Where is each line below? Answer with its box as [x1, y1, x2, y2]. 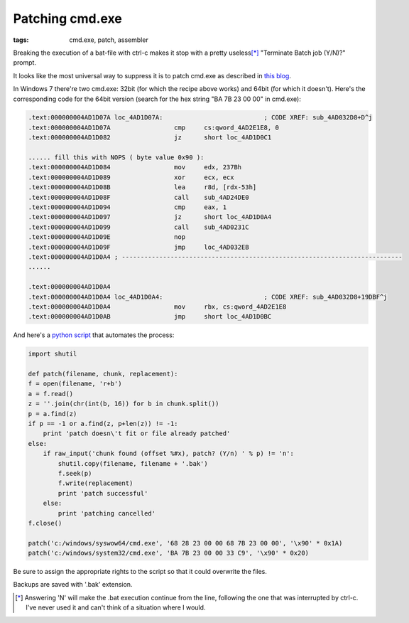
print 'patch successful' [58, 489, 148, 497]
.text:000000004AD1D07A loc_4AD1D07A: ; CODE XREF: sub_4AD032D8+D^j [28, 114, 373, 122]
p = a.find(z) [28, 410, 77, 417]
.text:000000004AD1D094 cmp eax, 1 [28, 203, 227, 211]
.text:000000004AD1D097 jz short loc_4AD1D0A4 [28, 213, 272, 221]
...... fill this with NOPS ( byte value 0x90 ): [28, 154, 204, 161]
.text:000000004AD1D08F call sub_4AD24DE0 [28, 193, 249, 201]
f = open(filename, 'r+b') [28, 380, 122, 388]
